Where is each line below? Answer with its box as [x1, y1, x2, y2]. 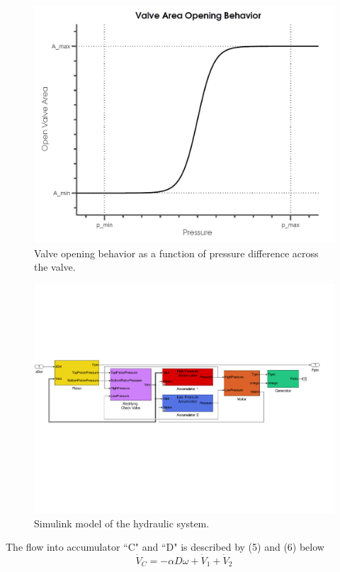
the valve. [34, 259, 76, 274]
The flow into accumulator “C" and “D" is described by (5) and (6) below [6, 539, 324, 554]
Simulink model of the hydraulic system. [34, 515, 210, 530]
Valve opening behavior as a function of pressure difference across [34, 245, 319, 260]
